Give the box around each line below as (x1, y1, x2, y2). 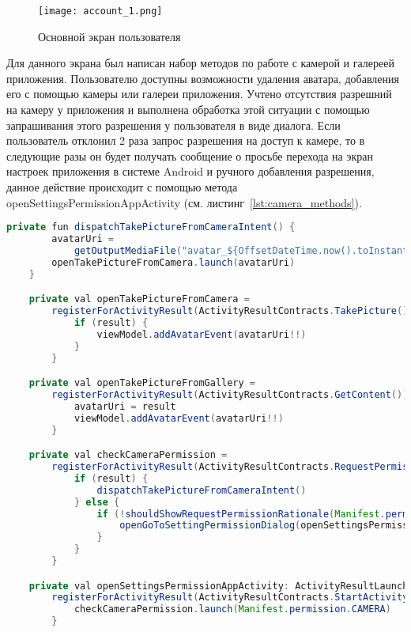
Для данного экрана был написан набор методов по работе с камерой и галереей (6, 55, 394, 71)
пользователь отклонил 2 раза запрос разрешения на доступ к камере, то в (6, 132, 365, 149)
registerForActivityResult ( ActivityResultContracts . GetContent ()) (51, 389, 409, 400)
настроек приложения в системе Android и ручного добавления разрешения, (6, 163, 375, 180)
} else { (74, 496, 120, 508)
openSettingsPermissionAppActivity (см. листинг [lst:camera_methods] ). (6, 194, 362, 210)
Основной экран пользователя (38, 28, 181, 44)
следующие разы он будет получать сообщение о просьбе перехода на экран (6, 147, 373, 164)
